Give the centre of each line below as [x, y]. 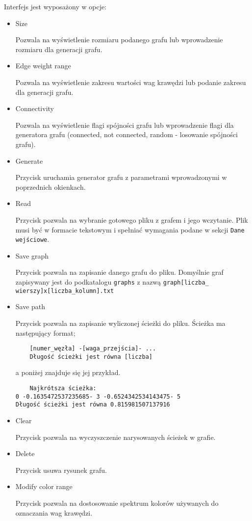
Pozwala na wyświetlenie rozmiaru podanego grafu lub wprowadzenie [119, 40]
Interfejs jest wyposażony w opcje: [55, 6]
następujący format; [45, 333]
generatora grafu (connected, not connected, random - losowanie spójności [126, 134]
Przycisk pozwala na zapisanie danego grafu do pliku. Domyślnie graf [119, 272]
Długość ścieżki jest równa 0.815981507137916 [93, 405]
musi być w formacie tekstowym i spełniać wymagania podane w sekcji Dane [130, 229]
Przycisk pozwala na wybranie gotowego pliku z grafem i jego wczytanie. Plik [132, 219]
